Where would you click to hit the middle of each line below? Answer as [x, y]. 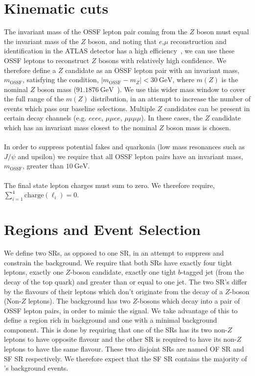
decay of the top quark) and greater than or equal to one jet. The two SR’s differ [126, 281]
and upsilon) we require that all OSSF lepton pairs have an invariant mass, [130, 156]
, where [183, 80]
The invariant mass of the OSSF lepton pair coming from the [96, 32]
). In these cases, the [172, 118]
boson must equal [223, 32]
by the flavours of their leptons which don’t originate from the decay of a [114, 291]
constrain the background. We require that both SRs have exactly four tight [118, 262]
